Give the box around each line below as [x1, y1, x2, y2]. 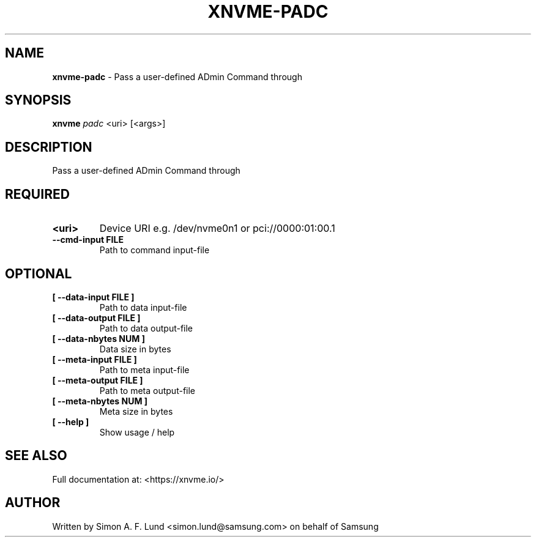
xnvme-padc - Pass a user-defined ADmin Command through [52, 71, 302, 82]
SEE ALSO [5, 448, 67, 464]
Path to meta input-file [99, 364, 190, 375]
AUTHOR [5, 495, 61, 511]
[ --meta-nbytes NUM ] [52, 395, 148, 406]
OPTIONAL [5, 265, 72, 281]
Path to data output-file [99, 322, 193, 333]
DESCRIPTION [5, 139, 92, 155]
